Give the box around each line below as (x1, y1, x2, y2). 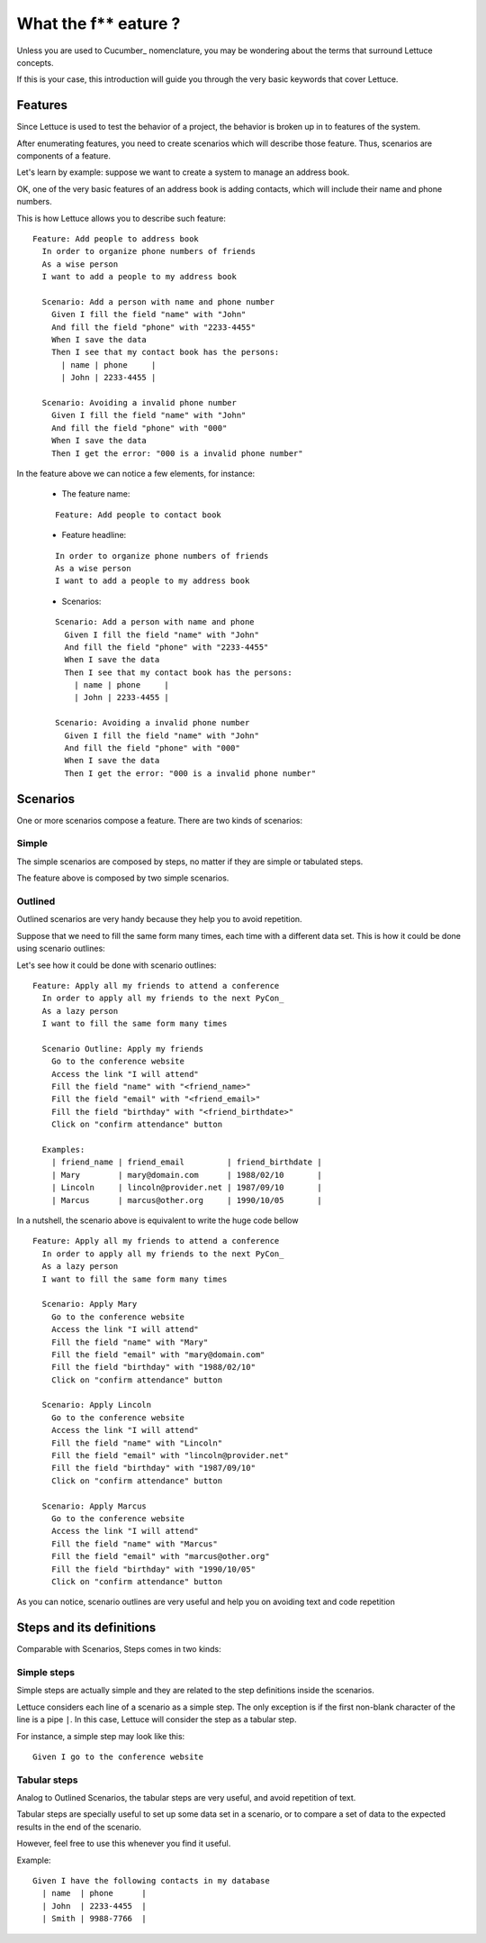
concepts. (16, 57, 54, 68)
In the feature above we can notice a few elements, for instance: (16, 469, 256, 479)
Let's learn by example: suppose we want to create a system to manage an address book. (16, 167, 350, 178)
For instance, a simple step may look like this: (16, 1730, 185, 1741)
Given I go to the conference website (32, 1751, 204, 1762)
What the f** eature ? (16, 14, 181, 33)
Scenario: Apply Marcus (41, 1501, 148, 1511)
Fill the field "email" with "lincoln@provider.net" (50, 1451, 290, 1461)
